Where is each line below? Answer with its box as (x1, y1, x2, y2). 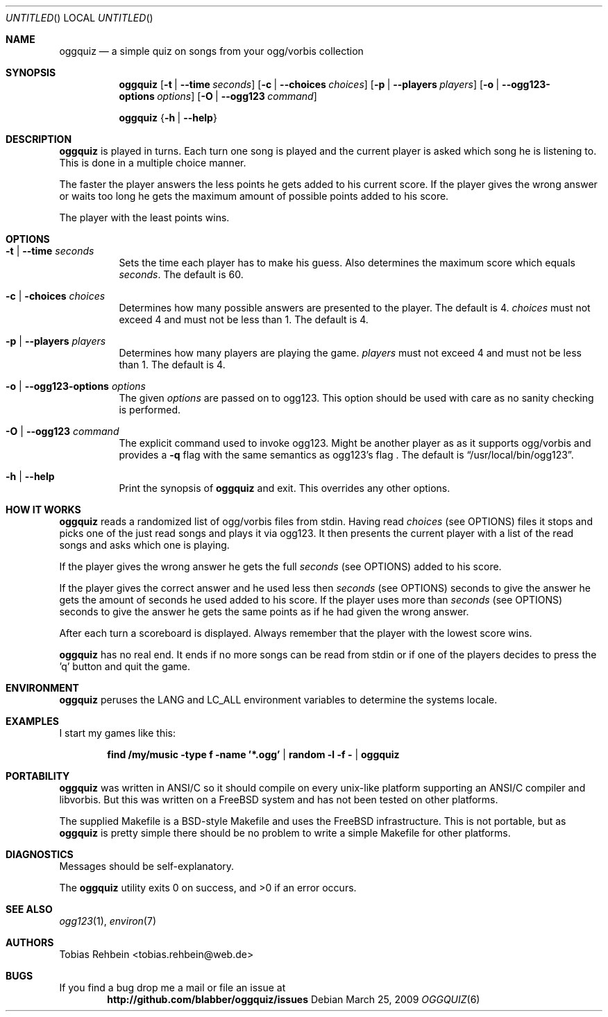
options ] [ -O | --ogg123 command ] (157, 90, 317, 102)
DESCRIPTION (6, 133, 72, 145)
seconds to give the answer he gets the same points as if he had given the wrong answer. (59, 606, 469, 617)
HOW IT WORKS (6, 504, 81, 515)
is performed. (119, 404, 181, 416)
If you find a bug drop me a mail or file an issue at (59, 982, 286, 993)
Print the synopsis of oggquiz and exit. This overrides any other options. (119, 482, 450, 494)
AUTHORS (6, 937, 54, 948)
